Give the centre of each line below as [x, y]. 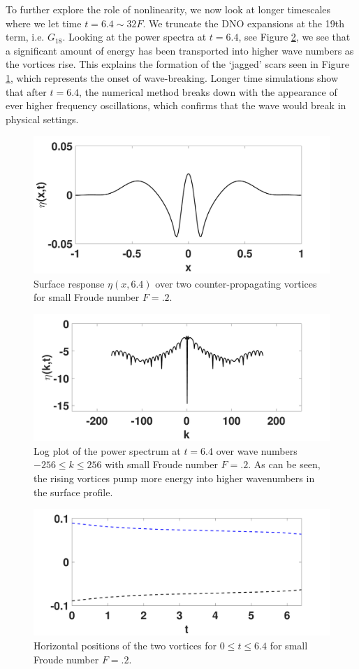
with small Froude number [161, 464]
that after [26, 91]
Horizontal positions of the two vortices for [125, 646]
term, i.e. [25, 37]
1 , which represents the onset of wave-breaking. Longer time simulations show [172, 77]
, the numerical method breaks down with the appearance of [208, 91]
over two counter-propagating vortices [236, 283]
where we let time [44, 23]
